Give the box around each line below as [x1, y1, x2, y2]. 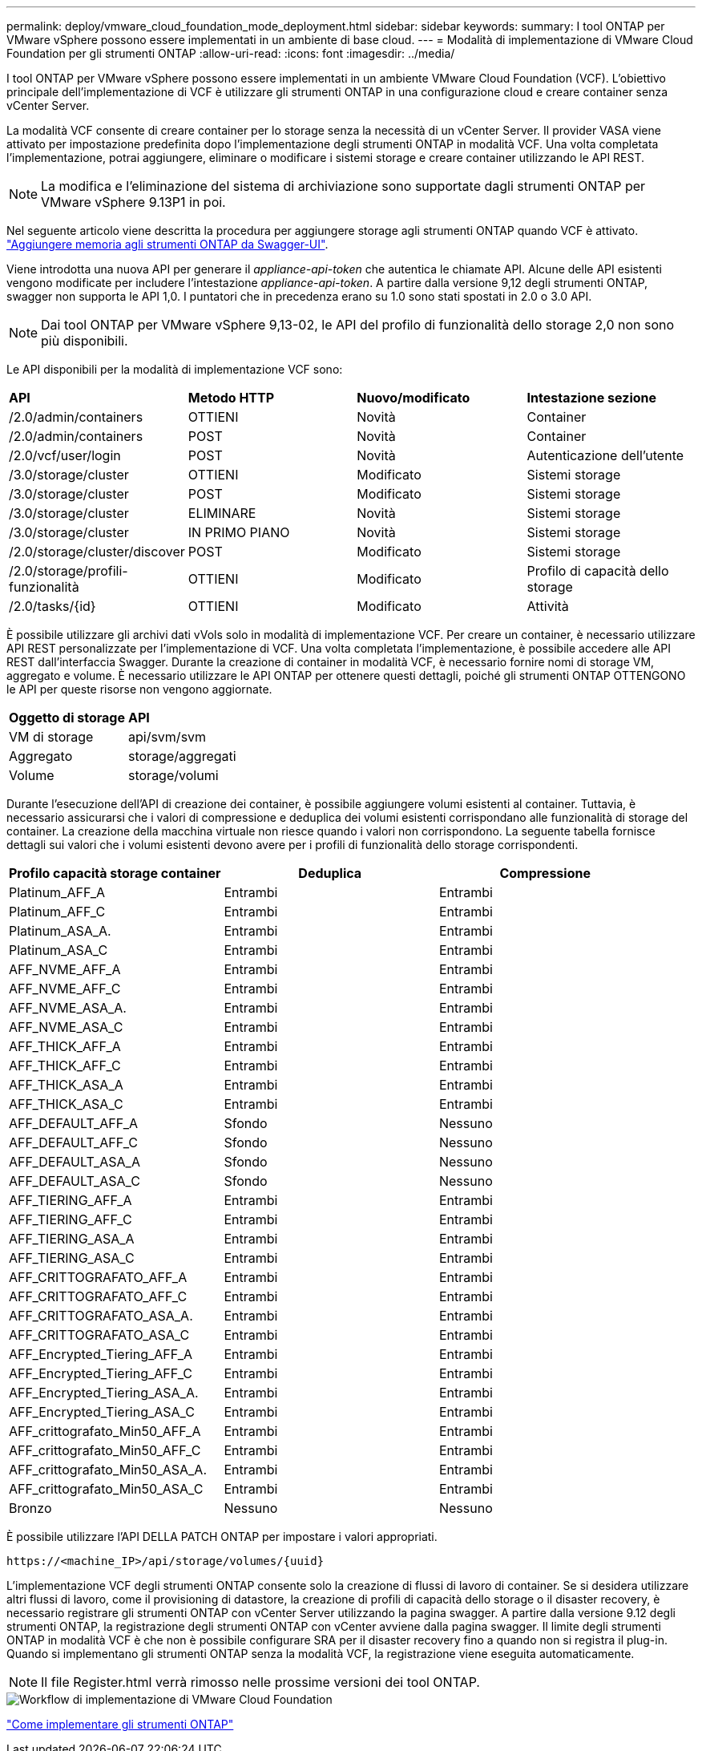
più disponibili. [41, 333, 128, 349]
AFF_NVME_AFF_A [9, 961, 121, 977]
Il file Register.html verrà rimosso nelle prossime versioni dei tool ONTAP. [41, 1674, 480, 1690]
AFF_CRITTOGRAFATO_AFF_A [9, 1269, 188, 1285]
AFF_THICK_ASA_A [9, 1077, 123, 1093]
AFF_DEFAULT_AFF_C [9, 1134, 138, 1150]
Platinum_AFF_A [9, 884, 106, 900]
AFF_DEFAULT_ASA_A [9, 1154, 140, 1170]
